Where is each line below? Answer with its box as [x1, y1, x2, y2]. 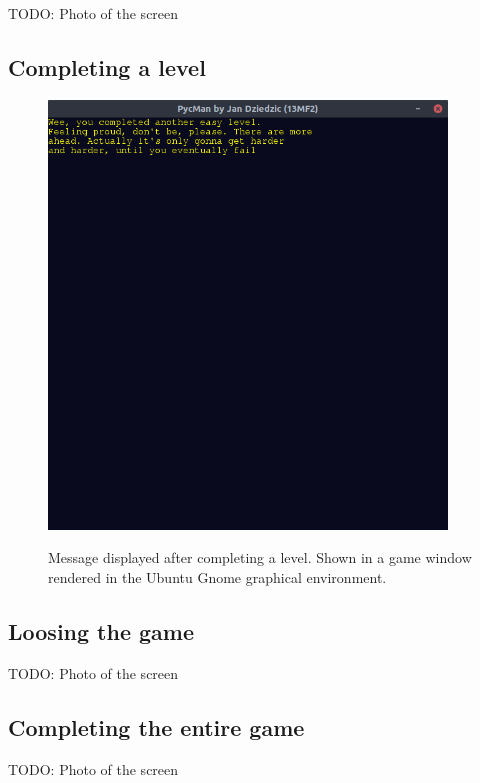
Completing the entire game [8, 711, 305, 742]
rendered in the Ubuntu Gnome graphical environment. [48, 566, 387, 587]
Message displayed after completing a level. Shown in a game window [48, 547, 472, 568]
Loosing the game [8, 615, 195, 646]
